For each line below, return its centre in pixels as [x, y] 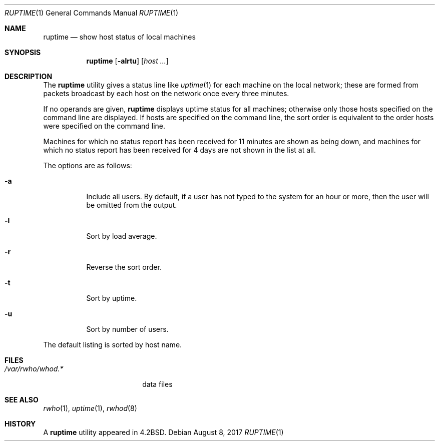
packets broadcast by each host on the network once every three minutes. [166, 93]
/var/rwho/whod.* [34, 369]
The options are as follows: [88, 165]
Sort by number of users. [127, 329]
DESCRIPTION [29, 76]
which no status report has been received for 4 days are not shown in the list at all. [179, 150]
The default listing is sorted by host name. [113, 345]
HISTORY [20, 424]
